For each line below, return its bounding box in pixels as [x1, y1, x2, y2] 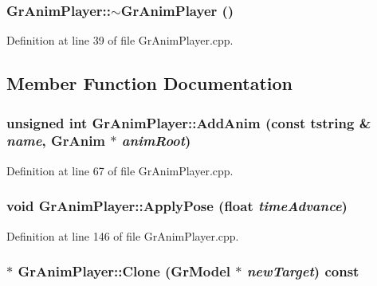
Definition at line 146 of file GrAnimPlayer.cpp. [6, 227, 239, 244]
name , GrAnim [6, 131, 106, 151]
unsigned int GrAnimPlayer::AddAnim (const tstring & [6, 112, 371, 132]
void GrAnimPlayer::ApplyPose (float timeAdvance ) [6, 196, 348, 216]
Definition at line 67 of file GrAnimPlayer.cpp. [6, 162, 234, 178]
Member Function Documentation [6, 71, 293, 96]
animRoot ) [121, 131, 191, 151]
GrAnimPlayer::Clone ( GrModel [18, 261, 230, 281]
